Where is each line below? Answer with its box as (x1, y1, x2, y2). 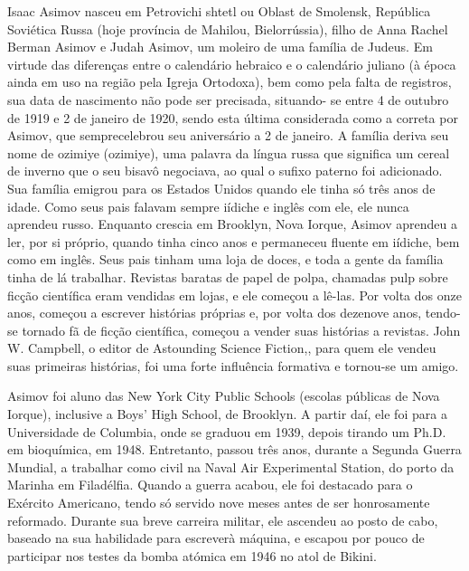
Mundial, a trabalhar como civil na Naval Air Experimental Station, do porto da (7, 457, 455, 476)
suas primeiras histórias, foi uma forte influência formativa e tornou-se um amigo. (7, 356, 459, 375)
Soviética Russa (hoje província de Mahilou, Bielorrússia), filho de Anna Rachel (7, 19, 448, 38)
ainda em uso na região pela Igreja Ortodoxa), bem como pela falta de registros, (7, 72, 452, 91)
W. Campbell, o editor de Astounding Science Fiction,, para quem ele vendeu (7, 338, 436, 357)
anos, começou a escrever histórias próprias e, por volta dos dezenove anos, (7, 303, 422, 322)
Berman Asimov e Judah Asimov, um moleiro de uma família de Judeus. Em (7, 37, 433, 56)
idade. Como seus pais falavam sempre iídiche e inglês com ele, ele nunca (7, 196, 409, 215)
